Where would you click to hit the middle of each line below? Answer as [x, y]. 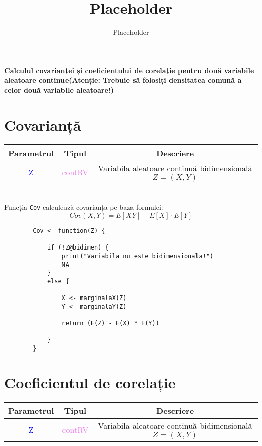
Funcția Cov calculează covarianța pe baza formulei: [84, 207]
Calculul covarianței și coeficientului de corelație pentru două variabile [129, 70]
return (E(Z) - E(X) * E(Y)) [110, 324]
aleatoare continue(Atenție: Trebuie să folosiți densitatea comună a [123, 80]
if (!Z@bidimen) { [78, 248]
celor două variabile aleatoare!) [59, 90]
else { [58, 281]
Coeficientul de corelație [90, 382]
